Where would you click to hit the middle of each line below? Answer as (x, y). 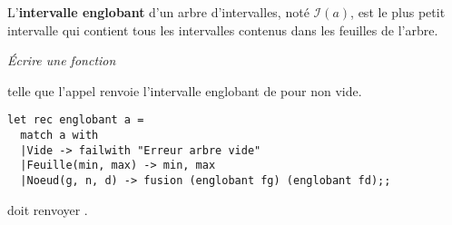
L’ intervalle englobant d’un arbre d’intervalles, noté (158, 12)
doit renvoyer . (48, 209)
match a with (59, 136)
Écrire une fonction (62, 60)
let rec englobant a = (76, 120)
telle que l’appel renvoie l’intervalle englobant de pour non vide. (185, 90)
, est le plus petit (398, 12)
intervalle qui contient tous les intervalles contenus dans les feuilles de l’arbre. (223, 29)
